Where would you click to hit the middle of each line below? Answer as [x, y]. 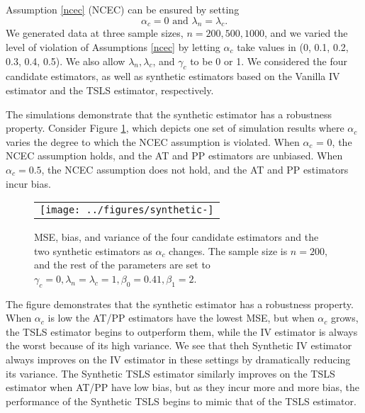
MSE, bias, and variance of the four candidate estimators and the [176, 237]
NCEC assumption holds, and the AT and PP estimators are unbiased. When [174, 155]
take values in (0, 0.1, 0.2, [293, 46]
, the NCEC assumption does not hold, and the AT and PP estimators [195, 169]
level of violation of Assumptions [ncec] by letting [113, 46]
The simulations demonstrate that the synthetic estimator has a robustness [169, 114]
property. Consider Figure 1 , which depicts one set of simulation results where [175, 128]
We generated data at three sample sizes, [95, 33]
